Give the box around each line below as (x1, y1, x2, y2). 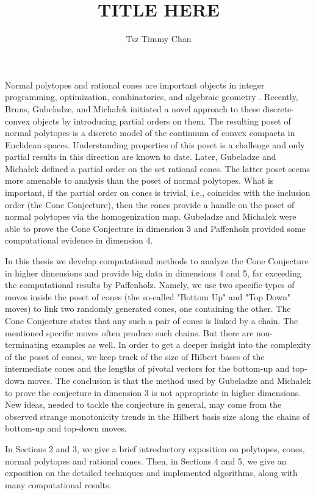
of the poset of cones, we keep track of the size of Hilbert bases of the (5, 350, 265, 363)
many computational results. (5, 478, 112, 491)
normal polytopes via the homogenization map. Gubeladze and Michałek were (5, 210, 296, 223)
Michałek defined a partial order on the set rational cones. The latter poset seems (5, 162, 310, 175)
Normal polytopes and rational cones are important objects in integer (5, 78, 265, 91)
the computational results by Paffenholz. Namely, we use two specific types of (5, 278, 295, 291)
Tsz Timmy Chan (126, 32, 192, 45)
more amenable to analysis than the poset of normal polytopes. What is (5, 174, 274, 187)
